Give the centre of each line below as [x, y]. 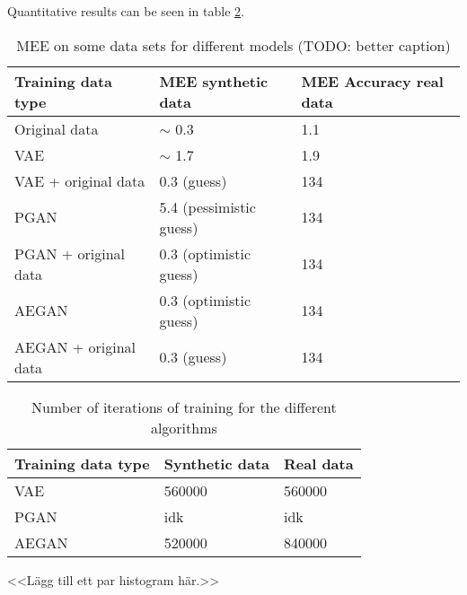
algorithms [184, 427]
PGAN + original [70, 253]
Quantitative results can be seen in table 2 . [126, 11]
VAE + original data [80, 180]
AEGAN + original [75, 346]
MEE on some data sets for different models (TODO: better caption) [233, 45]
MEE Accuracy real [372, 81]
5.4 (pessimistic [207, 206]
